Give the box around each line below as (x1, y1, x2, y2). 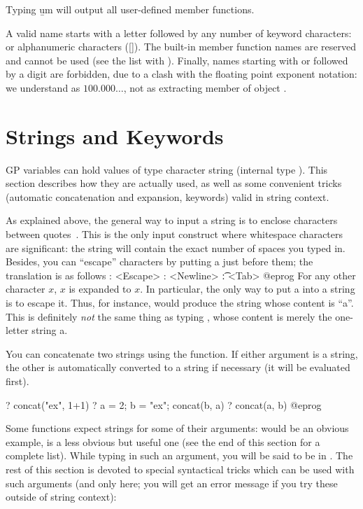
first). (6, 374, 29, 388)
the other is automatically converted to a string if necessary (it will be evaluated (6, 360, 350, 375)
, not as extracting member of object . (123, 80, 287, 95)
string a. (31, 323, 68, 337)
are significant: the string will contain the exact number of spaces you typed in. (6, 240, 346, 255)
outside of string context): (6, 489, 117, 504)
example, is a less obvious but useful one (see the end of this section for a (6, 434, 320, 449)
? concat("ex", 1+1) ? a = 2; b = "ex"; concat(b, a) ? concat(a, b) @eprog (6, 397, 322, 412)
